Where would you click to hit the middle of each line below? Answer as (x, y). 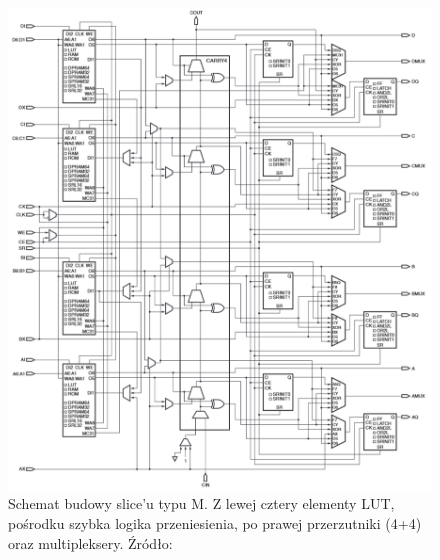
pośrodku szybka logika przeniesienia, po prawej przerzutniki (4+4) (215, 523)
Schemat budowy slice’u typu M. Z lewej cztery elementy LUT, (201, 503)
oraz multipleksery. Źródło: (90, 542)
